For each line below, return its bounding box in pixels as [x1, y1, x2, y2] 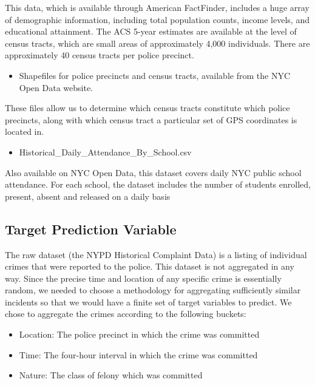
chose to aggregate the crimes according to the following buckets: [5, 307, 246, 320]
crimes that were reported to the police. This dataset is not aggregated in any [5, 260, 294, 273]
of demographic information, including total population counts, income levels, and [5, 13, 310, 26]
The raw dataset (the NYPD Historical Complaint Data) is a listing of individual [5, 248, 307, 261]
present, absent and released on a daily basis [5, 189, 171, 202]
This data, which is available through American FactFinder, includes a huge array [5, 1, 310, 13]
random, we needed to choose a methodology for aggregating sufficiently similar [5, 284, 301, 296]
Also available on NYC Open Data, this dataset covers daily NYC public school [5, 166, 302, 179]
